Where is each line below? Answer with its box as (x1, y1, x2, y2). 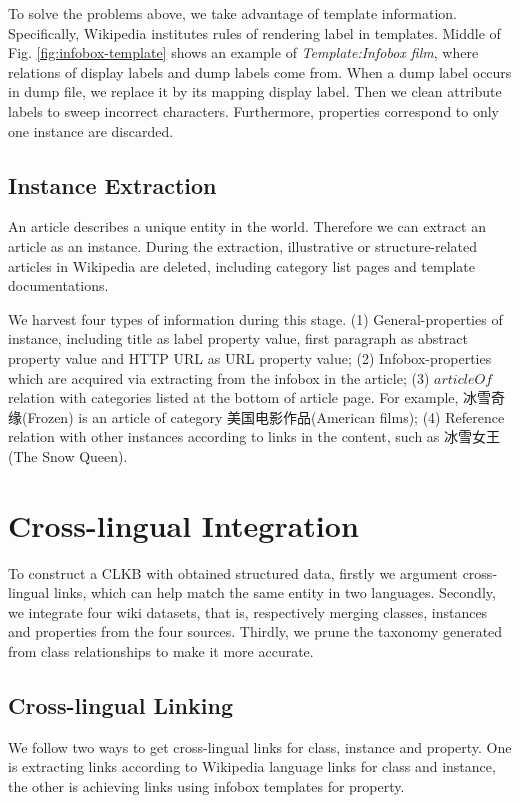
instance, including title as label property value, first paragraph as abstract (8, 328, 468, 349)
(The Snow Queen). (8, 445, 128, 466)
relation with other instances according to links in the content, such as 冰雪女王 (8, 426, 501, 447)
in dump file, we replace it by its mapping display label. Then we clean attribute (8, 81, 502, 102)
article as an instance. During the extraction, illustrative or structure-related (8, 235, 478, 256)
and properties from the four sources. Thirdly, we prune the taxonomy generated (8, 621, 503, 642)
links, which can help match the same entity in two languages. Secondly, (53, 582, 496, 603)
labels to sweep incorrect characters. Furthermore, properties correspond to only (8, 100, 500, 121)
